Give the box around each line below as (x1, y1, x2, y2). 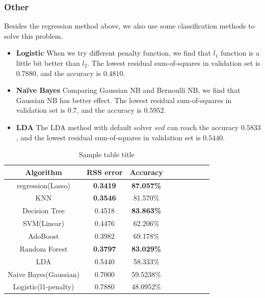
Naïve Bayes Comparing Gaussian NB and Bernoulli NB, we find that (16, 85, 241, 95)
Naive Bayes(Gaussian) (8, 268, 79, 279)
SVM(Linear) (22, 218, 65, 229)
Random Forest (19, 243, 68, 254)
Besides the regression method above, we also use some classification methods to (4, 20, 255, 31)
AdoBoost (28, 230, 59, 241)
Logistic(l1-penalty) (13, 281, 74, 292)
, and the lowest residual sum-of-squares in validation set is (16, 132, 201, 142)
